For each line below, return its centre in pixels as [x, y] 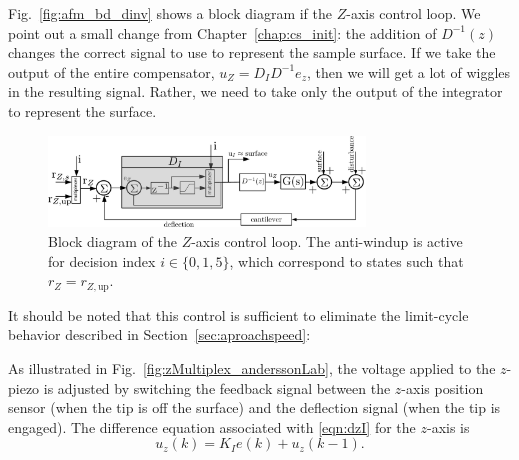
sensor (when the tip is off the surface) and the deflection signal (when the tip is [254, 407]
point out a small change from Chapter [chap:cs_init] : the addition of [222, 32]
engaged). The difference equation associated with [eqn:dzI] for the [212, 426]
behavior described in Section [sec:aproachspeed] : [159, 334]
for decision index [102, 260]
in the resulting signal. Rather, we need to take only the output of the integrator [255, 91]
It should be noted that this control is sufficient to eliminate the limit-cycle [238, 314]
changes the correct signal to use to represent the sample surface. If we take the [252, 52]
